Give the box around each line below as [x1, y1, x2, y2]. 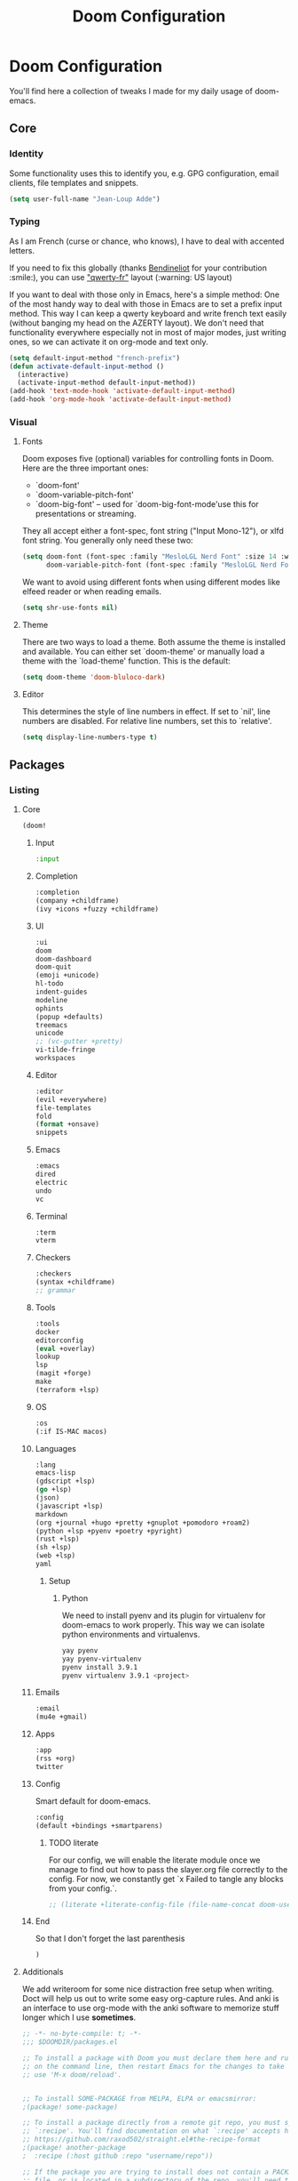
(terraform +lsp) [35, 1385, 100, 1394]
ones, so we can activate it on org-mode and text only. [9, 336, 208, 347]
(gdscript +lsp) [35, 1477, 96, 1486]
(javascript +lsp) [35, 1501, 104, 1510]
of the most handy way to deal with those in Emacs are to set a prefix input [9, 298, 283, 309]
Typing [9, 215, 41, 228]
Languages [35, 1443, 77, 1453]
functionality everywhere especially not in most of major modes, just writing [9, 326, 286, 337]
